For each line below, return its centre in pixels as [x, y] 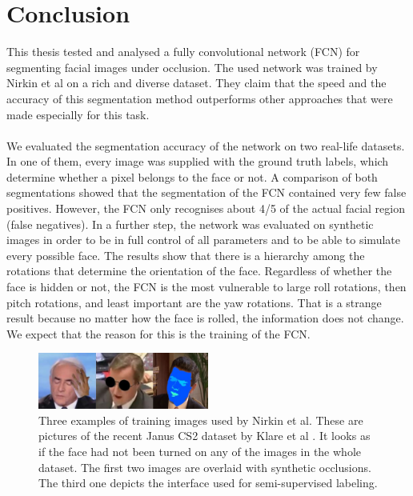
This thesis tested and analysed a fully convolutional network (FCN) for [183, 52]
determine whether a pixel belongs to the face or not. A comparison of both [192, 176]
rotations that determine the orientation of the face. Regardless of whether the [199, 271]
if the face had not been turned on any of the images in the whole [200, 451]
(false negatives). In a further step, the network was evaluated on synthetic [190, 224]
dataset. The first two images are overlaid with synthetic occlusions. [205, 467]
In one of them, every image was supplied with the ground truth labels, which [198, 161]
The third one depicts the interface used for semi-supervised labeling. [208, 483]
